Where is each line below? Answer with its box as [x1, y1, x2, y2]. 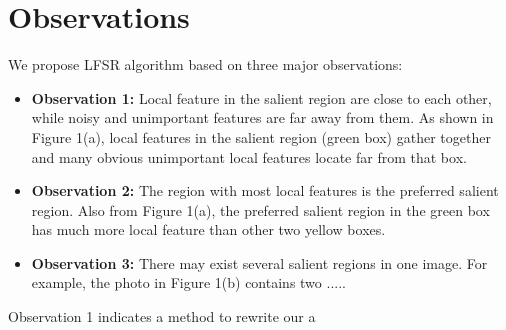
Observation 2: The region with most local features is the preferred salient [31, 180, 499, 201]
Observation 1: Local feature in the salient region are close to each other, [31, 87, 492, 108]
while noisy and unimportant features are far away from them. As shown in [31, 107, 494, 128]
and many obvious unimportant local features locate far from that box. [31, 146, 467, 167]
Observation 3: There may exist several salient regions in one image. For [31, 252, 488, 273]
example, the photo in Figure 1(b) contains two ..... [31, 272, 346, 293]
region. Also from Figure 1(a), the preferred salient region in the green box [31, 199, 490, 220]
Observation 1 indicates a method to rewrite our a [8, 306, 316, 327]
